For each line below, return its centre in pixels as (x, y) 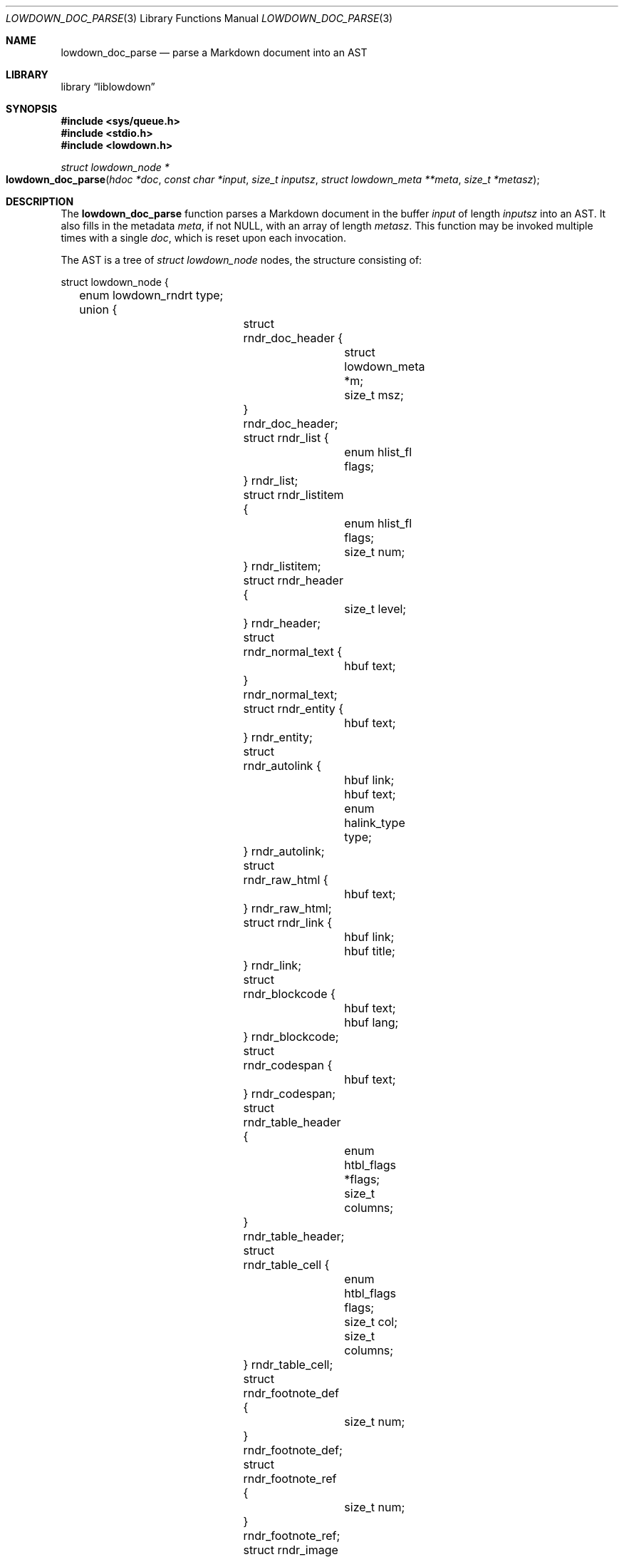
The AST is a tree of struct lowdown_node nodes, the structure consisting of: (241, 260)
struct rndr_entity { (293, 709)
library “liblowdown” (108, 87)
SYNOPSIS (32, 109)
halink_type (375, 823)
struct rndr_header (293, 580)
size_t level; (375, 609)
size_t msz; (374, 395)
